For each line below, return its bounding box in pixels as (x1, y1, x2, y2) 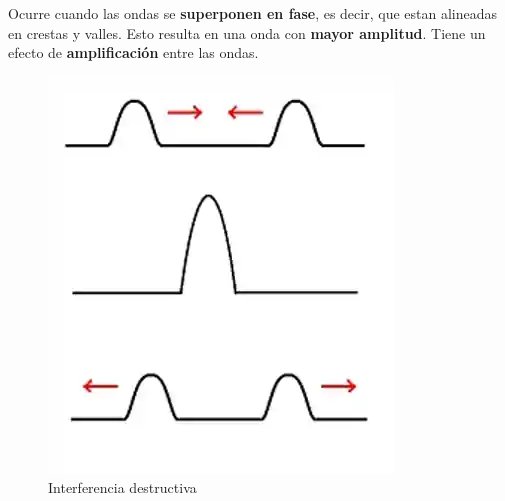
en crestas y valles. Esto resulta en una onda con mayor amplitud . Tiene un (8, 22, 486, 43)
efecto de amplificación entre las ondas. (8, 42, 259, 63)
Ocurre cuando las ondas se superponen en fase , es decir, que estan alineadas (8, 3, 497, 23)
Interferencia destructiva (48, 477, 197, 498)
